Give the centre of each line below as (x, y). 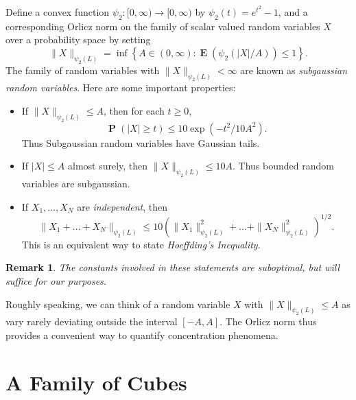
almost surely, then (108, 166)
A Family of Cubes (96, 382)
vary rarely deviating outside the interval (92, 321)
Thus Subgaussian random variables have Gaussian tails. (141, 142)
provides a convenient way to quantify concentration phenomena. (142, 334)
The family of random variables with (83, 70)
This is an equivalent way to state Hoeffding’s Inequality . (141, 244)
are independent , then (122, 206)
